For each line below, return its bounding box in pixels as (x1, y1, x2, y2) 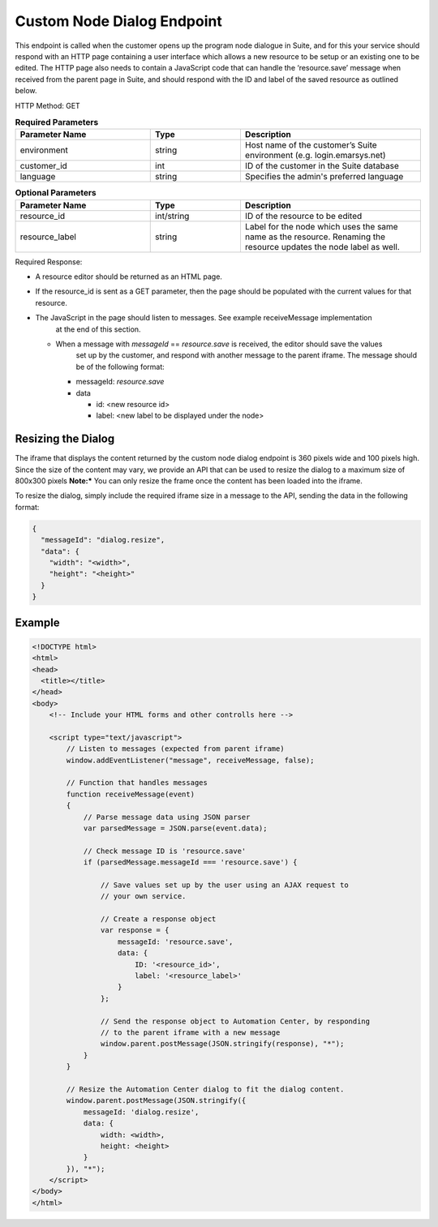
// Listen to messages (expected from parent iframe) (66, 744, 285, 753)
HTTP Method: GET (15, 101, 80, 110)
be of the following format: (75, 362, 165, 371)
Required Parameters (15, 117, 99, 128)
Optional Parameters (15, 187, 97, 199)
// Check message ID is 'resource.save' (83, 846, 247, 856)
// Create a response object (100, 915, 217, 924)
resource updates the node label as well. (244, 241, 401, 252)
